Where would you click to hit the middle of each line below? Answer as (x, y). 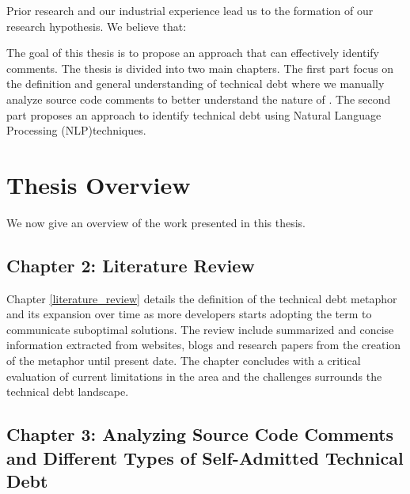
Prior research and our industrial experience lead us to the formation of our (190, 10)
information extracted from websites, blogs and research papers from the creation (204, 345)
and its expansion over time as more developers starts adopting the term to (189, 314)
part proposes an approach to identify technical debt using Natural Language (194, 114)
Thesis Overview (99, 184)
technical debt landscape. (68, 391)
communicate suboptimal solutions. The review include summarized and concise (200, 329)
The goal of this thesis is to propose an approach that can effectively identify (193, 53)
